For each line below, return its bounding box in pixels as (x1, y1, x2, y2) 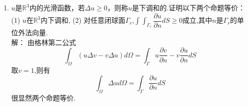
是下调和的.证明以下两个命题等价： (132, 2, 245, 12)
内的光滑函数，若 (29, 2, 85, 12)
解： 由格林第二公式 (11, 37, 76, 47)
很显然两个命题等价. (11, 92, 76, 103)
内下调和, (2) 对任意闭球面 (41, 15, 126, 25)
